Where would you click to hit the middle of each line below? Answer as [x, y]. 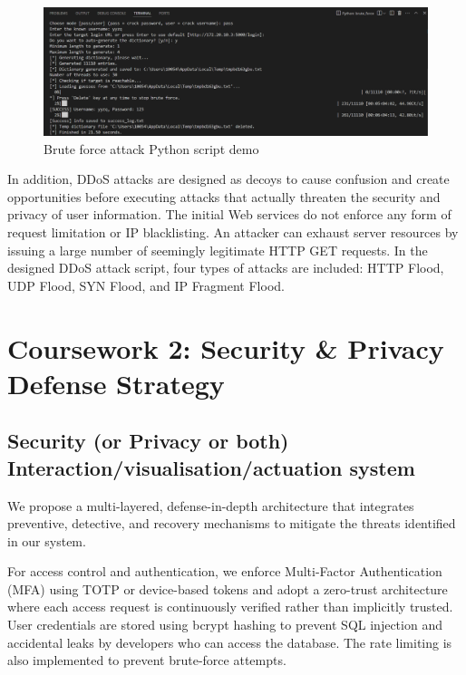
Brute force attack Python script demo [151, 148]
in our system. [47, 540]
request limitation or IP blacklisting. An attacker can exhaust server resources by [233, 231]
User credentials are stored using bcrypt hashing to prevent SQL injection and [225, 625]
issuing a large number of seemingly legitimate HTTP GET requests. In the [218, 250]
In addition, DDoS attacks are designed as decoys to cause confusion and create [228, 179]
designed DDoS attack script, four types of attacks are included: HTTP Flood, [226, 268]
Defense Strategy [116, 383]
